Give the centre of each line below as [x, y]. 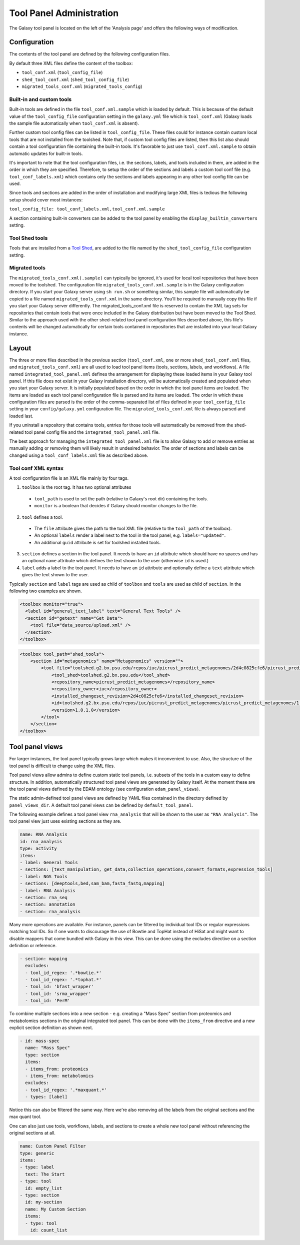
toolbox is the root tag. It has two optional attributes [76, 487]
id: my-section [44, 1202]
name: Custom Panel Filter [53, 1146]
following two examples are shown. [45, 591]
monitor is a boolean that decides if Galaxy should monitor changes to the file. [116, 506]
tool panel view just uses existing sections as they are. [65, 821]
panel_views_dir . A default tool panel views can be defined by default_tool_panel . [101, 805]
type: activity [38, 849]
